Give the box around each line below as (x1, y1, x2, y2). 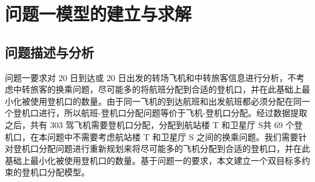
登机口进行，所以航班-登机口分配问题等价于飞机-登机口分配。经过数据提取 (13, 106, 308, 119)
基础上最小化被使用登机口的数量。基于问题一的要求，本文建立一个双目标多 (5, 154, 302, 166)
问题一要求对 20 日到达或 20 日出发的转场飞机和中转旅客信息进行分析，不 (5, 71, 296, 83)
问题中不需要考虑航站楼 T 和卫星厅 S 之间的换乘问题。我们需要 (47, 130, 299, 143)
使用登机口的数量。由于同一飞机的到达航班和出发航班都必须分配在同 (30, 94, 302, 107)
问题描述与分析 (5, 42, 94, 61)
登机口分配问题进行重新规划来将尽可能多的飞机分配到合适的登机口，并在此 (13, 142, 310, 155)
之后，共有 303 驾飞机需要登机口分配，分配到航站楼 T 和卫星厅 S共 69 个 (5, 118, 294, 131)
